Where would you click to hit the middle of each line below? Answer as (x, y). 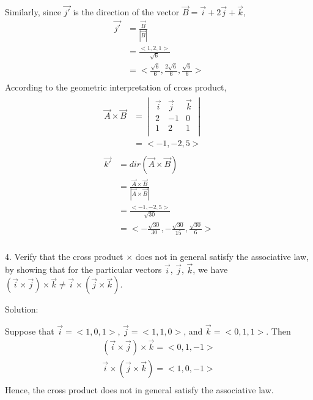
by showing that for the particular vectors (83, 269)
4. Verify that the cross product (64, 256)
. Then (278, 331)
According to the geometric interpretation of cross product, (116, 87)
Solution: (22, 309)
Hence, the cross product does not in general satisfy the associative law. (139, 389)
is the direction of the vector (126, 12)
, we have (210, 269)
